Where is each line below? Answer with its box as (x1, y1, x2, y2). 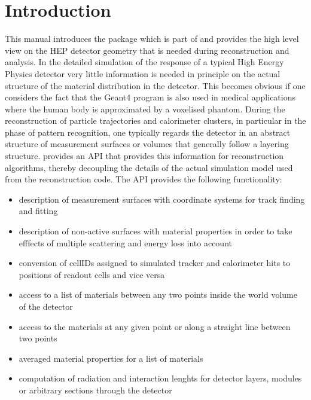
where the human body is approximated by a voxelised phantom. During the (5, 102, 285, 115)
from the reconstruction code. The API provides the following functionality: (5, 173, 282, 185)
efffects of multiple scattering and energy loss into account (19, 236, 232, 249)
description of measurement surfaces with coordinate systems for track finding (19, 193, 305, 205)
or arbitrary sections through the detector (19, 383, 172, 396)
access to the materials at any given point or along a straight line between (19, 320, 291, 332)
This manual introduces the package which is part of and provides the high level (5, 32, 299, 45)
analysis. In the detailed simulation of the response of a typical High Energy (5, 56, 284, 68)
